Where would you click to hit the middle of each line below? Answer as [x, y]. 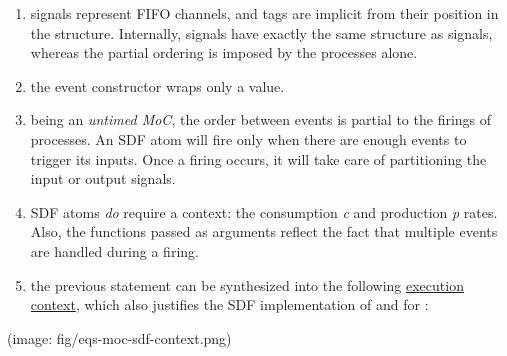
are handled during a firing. [114, 250]
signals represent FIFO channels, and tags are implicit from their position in [264, 13]
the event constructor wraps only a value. [157, 85]
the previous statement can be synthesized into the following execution [247, 284]
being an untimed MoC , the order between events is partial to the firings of [261, 119]
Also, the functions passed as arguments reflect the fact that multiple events [264, 231]
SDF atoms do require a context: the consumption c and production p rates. [264, 211]
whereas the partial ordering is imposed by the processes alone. [224, 52]
